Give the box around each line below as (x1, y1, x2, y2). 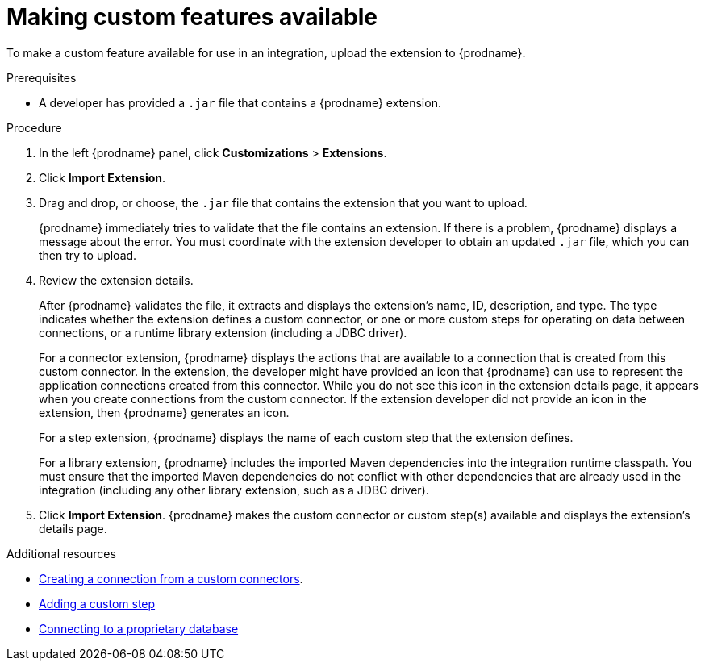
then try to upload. (39, 248, 137, 262)
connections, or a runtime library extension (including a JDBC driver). (39, 325, 407, 340)
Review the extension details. (39, 273, 194, 287)
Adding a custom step (39, 596, 156, 611)
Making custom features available (6, 3, 378, 31)
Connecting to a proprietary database (39, 621, 239, 636)
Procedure (6, 120, 62, 135)
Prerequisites (6, 70, 77, 85)
